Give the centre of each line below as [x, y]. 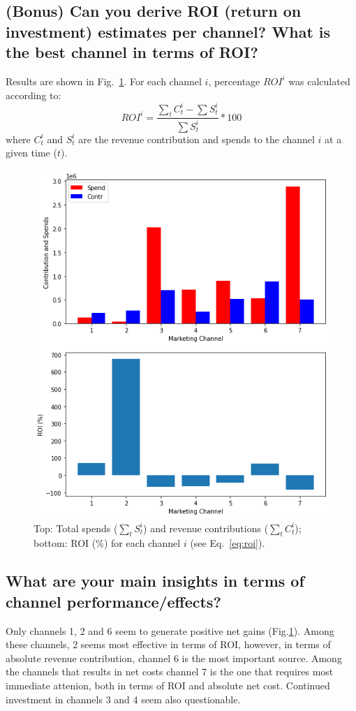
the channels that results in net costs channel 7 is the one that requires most [170, 672]
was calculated [319, 81]
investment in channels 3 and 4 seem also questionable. [123, 699]
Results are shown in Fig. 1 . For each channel [104, 81]
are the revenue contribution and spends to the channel [196, 139]
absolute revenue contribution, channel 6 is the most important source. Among [174, 658]
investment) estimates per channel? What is [168, 31]
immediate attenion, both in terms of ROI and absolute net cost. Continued [168, 685]
